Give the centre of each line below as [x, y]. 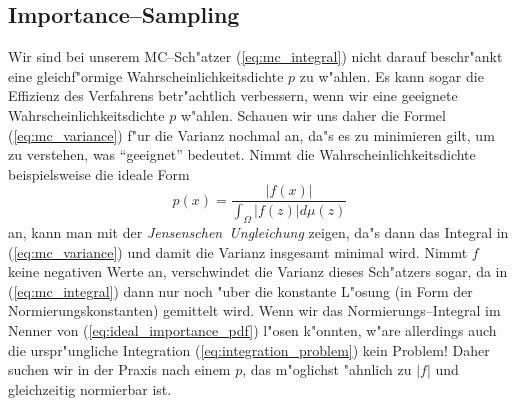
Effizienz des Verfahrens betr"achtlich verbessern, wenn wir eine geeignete [233, 95]
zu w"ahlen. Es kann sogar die [391, 75]
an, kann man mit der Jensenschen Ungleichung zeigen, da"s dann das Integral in [258, 232]
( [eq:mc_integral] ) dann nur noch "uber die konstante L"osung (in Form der [240, 290]
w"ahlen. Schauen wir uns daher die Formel [313, 114]
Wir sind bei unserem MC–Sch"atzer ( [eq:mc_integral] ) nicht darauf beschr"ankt [255, 56]
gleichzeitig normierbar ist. [90, 388]
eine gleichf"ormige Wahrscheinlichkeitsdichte [146, 75]
